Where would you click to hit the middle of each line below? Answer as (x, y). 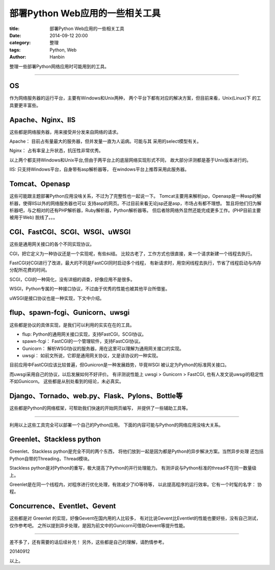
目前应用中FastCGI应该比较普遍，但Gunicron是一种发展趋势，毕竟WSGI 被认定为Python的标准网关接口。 (119, 365)
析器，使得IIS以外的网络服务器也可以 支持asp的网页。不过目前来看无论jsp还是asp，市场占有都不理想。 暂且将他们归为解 (135, 203)
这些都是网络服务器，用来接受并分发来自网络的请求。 (65, 132)
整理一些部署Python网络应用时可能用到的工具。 (59, 66)
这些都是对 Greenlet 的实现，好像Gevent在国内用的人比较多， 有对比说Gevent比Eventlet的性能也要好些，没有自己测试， (135, 518)
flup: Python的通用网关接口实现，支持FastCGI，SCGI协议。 (84, 334)
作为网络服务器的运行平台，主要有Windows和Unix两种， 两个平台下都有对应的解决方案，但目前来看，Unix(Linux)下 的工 (135, 98)
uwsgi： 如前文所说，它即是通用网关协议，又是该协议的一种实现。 (92, 356)
